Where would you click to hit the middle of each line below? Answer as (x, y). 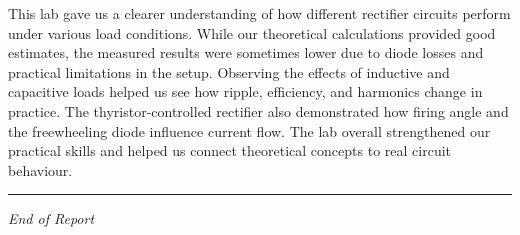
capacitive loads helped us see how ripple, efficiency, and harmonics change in (245, 91)
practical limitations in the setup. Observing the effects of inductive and (229, 71)
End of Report (51, 218)
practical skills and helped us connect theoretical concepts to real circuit (230, 150)
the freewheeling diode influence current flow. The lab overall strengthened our (249, 130)
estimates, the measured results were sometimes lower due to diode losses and (246, 52)
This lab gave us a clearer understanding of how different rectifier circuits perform (259, 13)
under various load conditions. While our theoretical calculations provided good (252, 32)
